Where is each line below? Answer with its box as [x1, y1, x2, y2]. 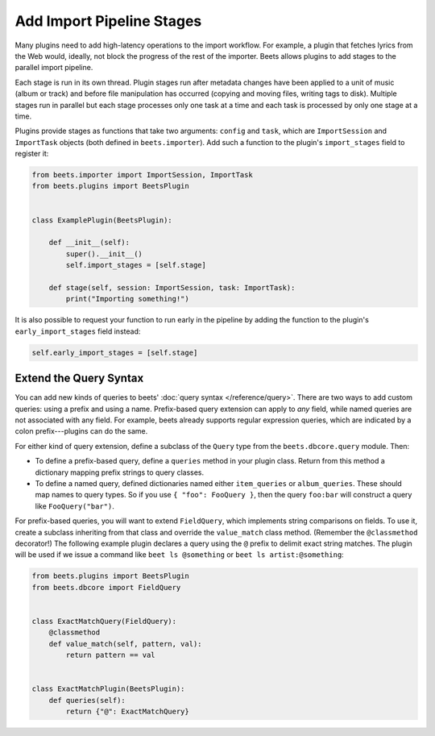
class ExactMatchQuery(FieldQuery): [31, 617, 177, 626]
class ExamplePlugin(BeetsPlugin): [31, 215, 172, 225]
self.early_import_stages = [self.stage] [31, 347, 198, 357]
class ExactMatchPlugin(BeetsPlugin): [31, 684, 185, 693]
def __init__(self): [48, 238, 130, 247]
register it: [14, 149, 49, 159]
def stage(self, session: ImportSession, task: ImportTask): [48, 283, 296, 292]
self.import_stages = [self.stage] [65, 260, 207, 270]
